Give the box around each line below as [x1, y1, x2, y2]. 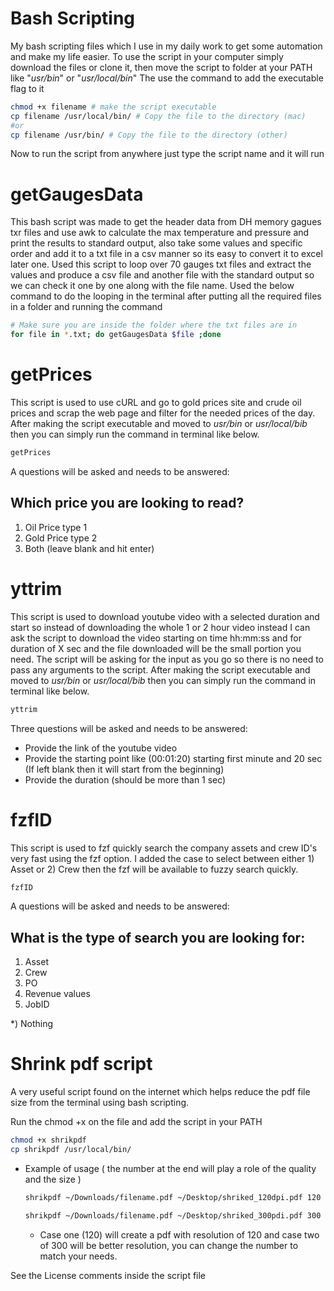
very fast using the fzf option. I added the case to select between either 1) [10, 852, 315, 864]
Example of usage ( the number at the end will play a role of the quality [24, 1162, 317, 1174]
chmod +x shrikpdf [10, 1135, 87, 1146]
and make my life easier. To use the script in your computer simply [10, 50, 284, 62]
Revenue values [24, 988, 91, 1000]
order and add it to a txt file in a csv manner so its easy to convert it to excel [10, 248, 323, 260]
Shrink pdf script [10, 1053, 153, 1076]
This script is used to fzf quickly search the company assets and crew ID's [10, 842, 318, 854]
